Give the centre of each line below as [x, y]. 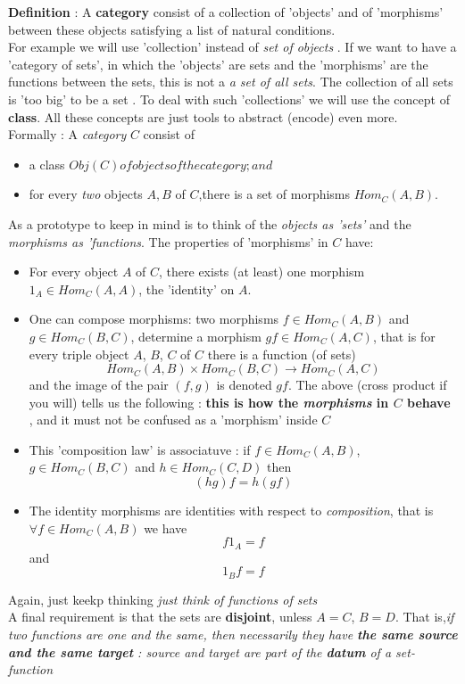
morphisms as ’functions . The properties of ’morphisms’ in [168, 241]
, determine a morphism [196, 336]
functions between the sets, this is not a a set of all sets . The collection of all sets [231, 82]
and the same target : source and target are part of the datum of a [200, 651]
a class [47, 164]
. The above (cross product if [367, 385]
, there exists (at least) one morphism [262, 272]
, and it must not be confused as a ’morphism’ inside [173, 420]
